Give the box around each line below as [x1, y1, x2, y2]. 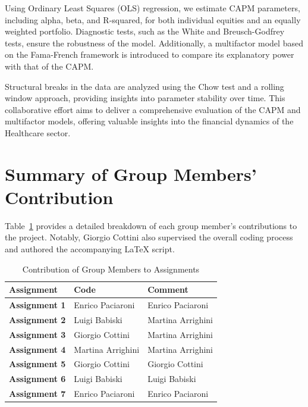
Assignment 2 [9, 313, 66, 325]
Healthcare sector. [5, 126, 71, 139]
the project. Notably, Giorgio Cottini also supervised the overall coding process [5, 231, 293, 243]
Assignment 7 [9, 387, 66, 400]
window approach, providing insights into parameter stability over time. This [5, 92, 285, 104]
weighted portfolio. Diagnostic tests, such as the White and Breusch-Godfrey [5, 25, 285, 37]
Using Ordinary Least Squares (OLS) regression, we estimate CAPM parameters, [5, 2, 300, 14]
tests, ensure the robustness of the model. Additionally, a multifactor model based [5, 36, 303, 49]
